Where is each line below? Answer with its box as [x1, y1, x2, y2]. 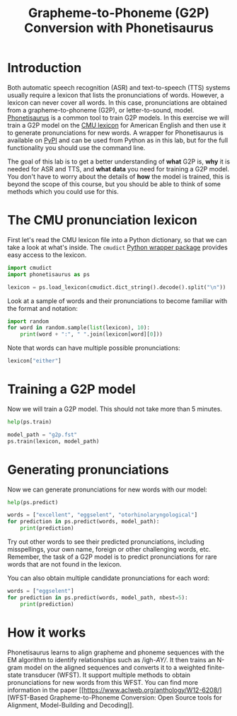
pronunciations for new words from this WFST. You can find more [7, 678, 198, 686]
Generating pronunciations [7, 462, 169, 477]
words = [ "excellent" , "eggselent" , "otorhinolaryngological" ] [7, 511, 198, 518]
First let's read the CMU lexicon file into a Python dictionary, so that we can [7, 235, 227, 244]
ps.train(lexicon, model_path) [7, 438, 100, 445]
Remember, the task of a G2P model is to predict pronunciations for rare [7, 552, 217, 561]
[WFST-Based [7, 693, 48, 702]
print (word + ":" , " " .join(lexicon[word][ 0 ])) [20, 331, 163, 338]
